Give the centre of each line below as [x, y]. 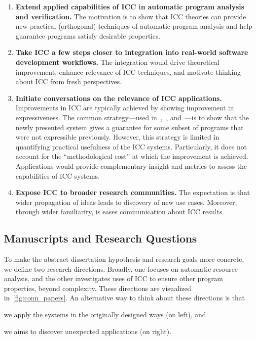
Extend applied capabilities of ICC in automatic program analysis [130, 6]
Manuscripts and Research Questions [101, 238]
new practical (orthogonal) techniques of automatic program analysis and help [134, 26]
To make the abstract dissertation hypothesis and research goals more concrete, [124, 259]
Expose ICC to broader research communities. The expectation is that [133, 192]
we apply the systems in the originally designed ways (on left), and [105, 315]
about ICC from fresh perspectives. [69, 81]
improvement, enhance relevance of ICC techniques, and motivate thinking [128, 72]
